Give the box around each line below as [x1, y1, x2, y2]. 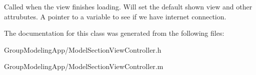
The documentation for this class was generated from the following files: [4, 28, 224, 38]
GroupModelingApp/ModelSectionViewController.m [4, 61, 163, 72]
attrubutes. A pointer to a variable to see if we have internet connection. [4, 11, 226, 21]
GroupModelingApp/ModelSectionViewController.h [4, 44, 161, 55]
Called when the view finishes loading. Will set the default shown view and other [4, 1, 252, 11]
